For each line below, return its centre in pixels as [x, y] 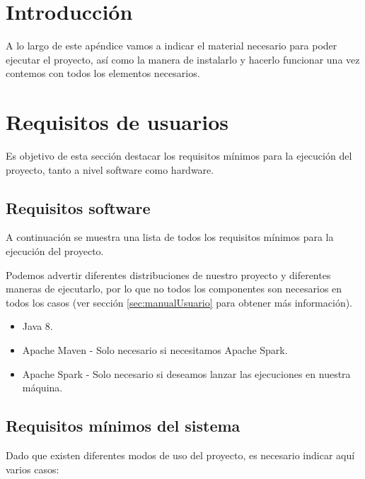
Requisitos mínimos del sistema [123, 426]
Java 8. [37, 326]
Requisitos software [78, 207]
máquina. [42, 388]
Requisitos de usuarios [117, 122]
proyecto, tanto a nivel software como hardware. [110, 169]
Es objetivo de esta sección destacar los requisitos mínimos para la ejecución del [179, 156]
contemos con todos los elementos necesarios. [103, 73]
